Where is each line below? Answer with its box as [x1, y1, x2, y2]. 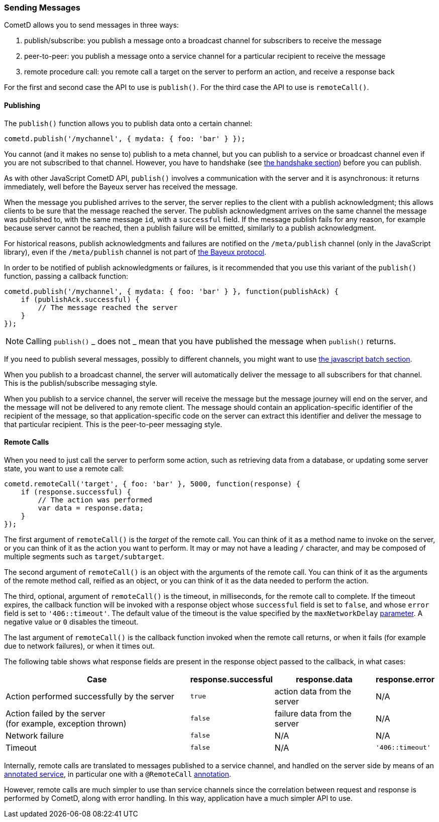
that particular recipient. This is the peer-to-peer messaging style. [4, 420, 223, 429]
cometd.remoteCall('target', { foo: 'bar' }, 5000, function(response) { [4, 479, 301, 488]
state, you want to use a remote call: [4, 464, 124, 473]
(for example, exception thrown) [6, 718, 127, 729]
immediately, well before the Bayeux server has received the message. [4, 182, 238, 191]
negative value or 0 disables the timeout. [4, 617, 139, 626]
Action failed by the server [6, 708, 105, 718]
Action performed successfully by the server [6, 691, 174, 701]
